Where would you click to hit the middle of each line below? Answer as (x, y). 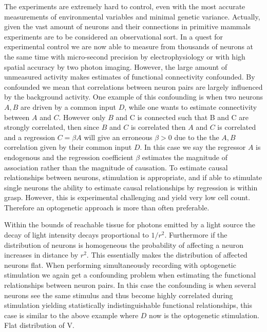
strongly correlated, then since (52, 127)
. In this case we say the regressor (193, 147)
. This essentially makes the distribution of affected (167, 255)
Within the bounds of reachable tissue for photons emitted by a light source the (130, 224)
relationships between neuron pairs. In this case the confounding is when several (130, 285)
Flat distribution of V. (39, 325)
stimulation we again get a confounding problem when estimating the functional (130, 275)
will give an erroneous (118, 137)
